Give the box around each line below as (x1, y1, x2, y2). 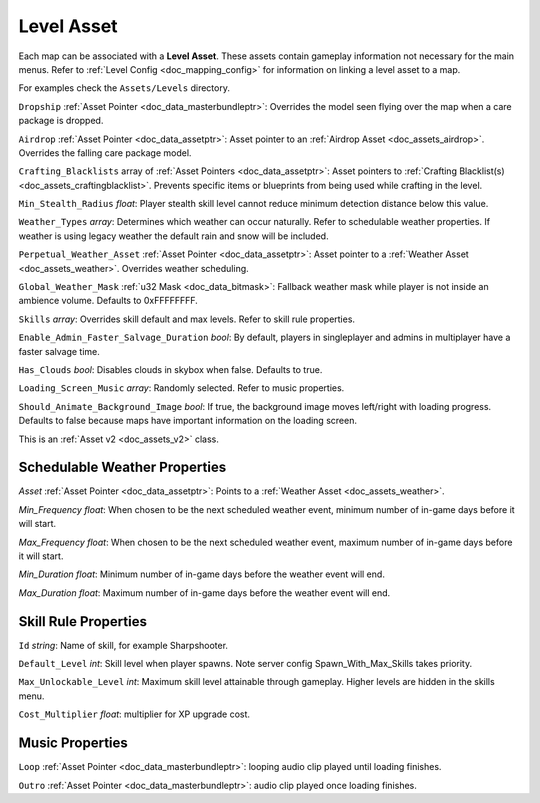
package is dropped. (18, 115, 104, 127)
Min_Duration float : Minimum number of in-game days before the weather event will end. (18, 568, 385, 580)
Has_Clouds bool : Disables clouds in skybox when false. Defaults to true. (18, 363, 323, 375)
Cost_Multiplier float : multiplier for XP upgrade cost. (18, 708, 250, 720)
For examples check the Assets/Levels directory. (18, 82, 230, 94)
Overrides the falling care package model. (18, 146, 192, 159)
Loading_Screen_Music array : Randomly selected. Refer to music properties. (18, 382, 345, 394)
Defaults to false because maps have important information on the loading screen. (18, 415, 357, 427)
